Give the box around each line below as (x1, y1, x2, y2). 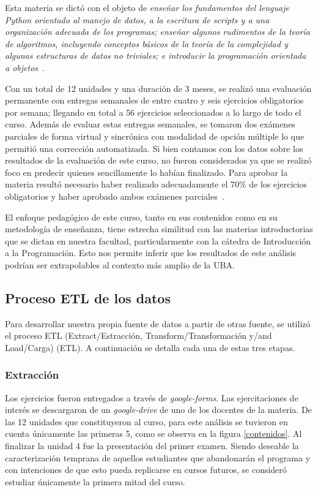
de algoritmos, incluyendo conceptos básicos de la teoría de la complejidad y (5, 37, 288, 50)
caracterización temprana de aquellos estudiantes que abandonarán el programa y (5, 451, 311, 464)
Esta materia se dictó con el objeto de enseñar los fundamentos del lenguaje (5, 1, 289, 13)
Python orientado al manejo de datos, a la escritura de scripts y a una (5, 13, 270, 26)
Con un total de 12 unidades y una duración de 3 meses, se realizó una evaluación (5, 81, 312, 94)
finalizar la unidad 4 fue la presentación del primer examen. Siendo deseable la (5, 439, 299, 452)
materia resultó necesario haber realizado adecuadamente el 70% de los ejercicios (5, 178, 307, 191)
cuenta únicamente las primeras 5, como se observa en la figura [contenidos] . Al (5, 427, 302, 440)
